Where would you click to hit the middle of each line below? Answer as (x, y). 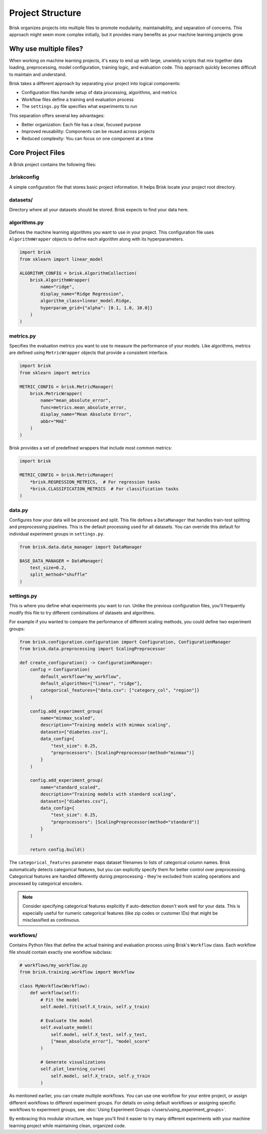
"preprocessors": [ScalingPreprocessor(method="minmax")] (123, 753)
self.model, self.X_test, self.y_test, (99, 1034)
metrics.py (22, 336)
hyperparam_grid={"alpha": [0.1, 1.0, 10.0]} (96, 308)
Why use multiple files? (46, 49)
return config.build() (57, 850)
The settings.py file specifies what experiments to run (79, 106)
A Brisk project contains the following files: (53, 164)
